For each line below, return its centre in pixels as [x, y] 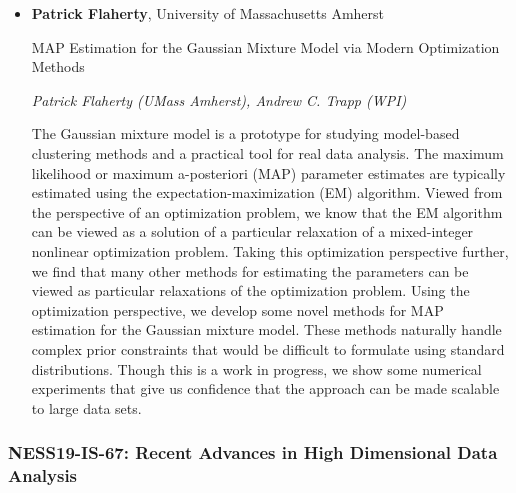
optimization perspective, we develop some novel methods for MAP [237, 309]
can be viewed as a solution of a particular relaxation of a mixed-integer [252, 231]
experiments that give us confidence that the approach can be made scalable [265, 388]
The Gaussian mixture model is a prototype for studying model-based [245, 133]
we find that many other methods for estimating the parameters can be [250, 270]
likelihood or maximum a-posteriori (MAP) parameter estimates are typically [268, 172]
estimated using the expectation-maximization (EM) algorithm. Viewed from [267, 192]
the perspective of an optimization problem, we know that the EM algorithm [267, 211]
